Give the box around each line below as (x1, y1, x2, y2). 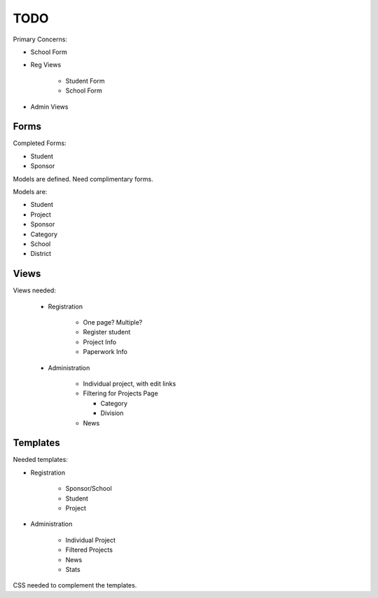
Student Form (65, 76, 105, 85)
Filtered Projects (65, 545, 113, 554)
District (30, 250, 52, 258)
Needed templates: (13, 456, 68, 464)
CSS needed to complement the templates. (13, 581, 137, 590)
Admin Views (30, 102, 69, 111)
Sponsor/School (65, 484, 112, 493)
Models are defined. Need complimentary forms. (13, 175, 154, 183)
